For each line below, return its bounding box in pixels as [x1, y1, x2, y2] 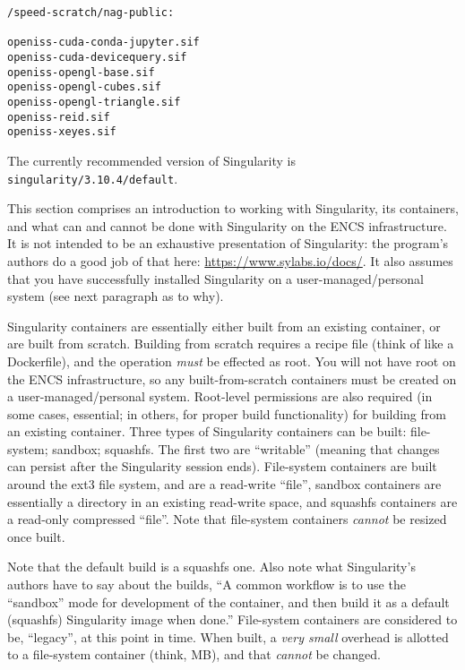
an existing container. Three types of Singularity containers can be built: [7, 422, 407, 441]
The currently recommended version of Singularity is [7, 150, 296, 169]
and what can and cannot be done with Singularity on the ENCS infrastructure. [7, 216, 447, 235]
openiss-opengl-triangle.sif [7, 95, 181, 108]
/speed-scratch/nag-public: [7, 6, 175, 19]
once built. [7, 527, 65, 545]
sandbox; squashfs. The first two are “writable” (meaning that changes [52, 439, 440, 458]
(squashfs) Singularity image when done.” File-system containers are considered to [7, 610, 458, 629]
